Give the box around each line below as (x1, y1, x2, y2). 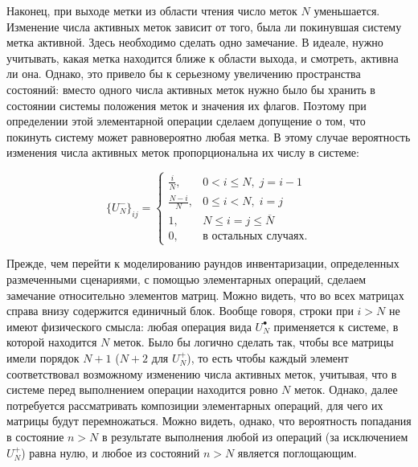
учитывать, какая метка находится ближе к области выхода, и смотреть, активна (6, 49, 399, 66)
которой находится (6, 334, 97, 350)
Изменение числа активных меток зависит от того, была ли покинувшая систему (6, 18, 402, 35)
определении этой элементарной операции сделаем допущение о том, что (6, 113, 366, 129)
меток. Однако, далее (293, 381, 398, 398)
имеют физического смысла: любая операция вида (6, 317, 252, 334)
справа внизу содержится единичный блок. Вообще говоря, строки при (6, 302, 354, 319)
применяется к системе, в (273, 317, 399, 334)
